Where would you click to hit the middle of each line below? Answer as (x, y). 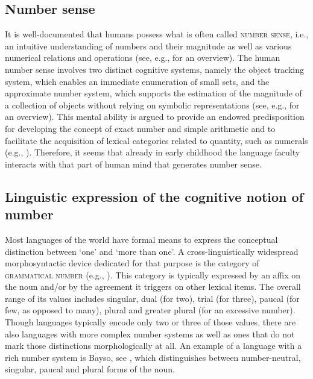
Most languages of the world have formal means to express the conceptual (141, 239)
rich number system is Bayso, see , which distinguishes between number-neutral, (153, 357)
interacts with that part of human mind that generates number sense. (133, 164)
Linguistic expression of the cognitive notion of (154, 196)
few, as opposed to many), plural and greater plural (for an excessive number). (150, 310)
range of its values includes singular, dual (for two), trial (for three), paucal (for (152, 298)
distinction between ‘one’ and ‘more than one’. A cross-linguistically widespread (152, 251)
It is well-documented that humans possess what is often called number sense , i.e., (157, 34)
